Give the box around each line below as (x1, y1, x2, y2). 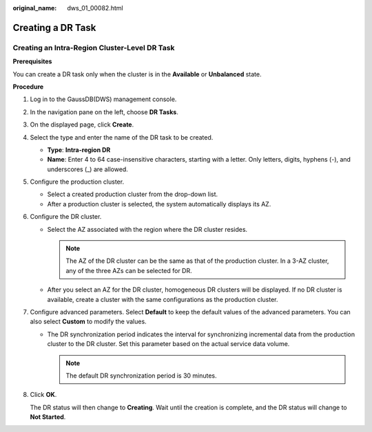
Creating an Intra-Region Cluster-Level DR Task (12, 43, 175, 52)
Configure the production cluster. (30, 177, 124, 186)
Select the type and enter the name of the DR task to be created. (30, 133, 214, 141)
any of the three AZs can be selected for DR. (65, 266, 192, 274)
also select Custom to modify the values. (30, 317, 147, 326)
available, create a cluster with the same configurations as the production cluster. (47, 295, 278, 303)
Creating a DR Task (12, 21, 96, 34)
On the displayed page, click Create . (30, 120, 134, 129)
